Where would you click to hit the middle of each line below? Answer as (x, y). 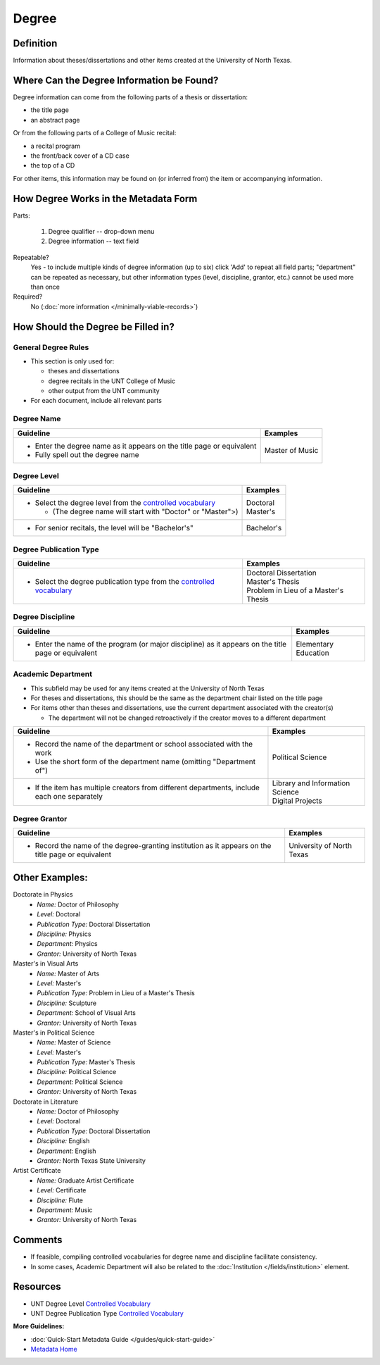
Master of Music (291, 450)
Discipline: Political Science (77, 1072)
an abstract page (55, 120)
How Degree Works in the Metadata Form (105, 198)
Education (313, 653)
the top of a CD (53, 166)
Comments (38, 1240)
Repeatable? (31, 257)
